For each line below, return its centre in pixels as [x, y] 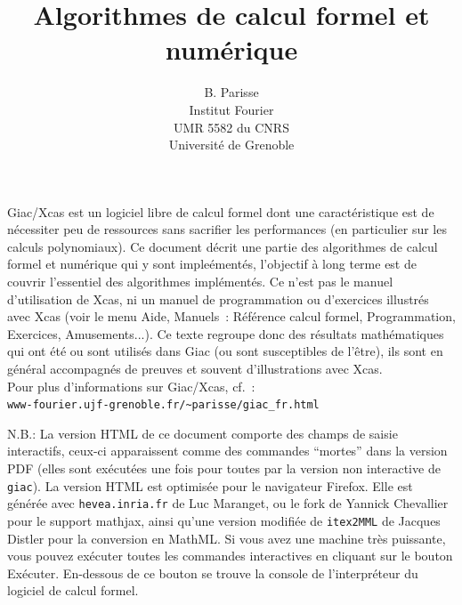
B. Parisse [231, 92]
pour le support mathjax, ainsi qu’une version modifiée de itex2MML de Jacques [224, 520]
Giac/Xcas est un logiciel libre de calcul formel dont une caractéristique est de [221, 211]
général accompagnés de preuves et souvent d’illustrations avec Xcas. [195, 369]
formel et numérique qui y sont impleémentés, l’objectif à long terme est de [212, 264]
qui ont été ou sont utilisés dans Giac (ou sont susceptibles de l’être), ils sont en [225, 351]
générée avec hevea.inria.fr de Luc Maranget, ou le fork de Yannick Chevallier [228, 503]
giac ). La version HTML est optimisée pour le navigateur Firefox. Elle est [210, 485]
